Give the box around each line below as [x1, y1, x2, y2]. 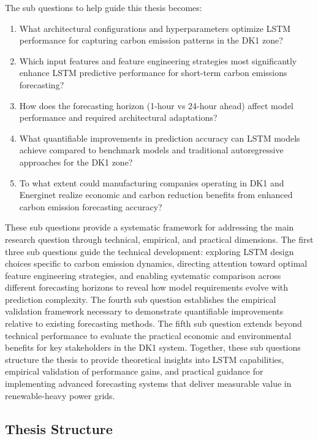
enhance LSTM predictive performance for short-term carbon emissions [19, 66, 287, 79]
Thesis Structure [5, 419, 113, 438]
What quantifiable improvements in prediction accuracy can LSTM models [19, 131, 300, 144]
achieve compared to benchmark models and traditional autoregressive [19, 143, 284, 156]
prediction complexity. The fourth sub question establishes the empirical [5, 292, 276, 305]
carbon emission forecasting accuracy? [19, 200, 162, 213]
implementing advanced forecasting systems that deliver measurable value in [5, 377, 292, 390]
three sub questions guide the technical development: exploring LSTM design [5, 245, 294, 258]
